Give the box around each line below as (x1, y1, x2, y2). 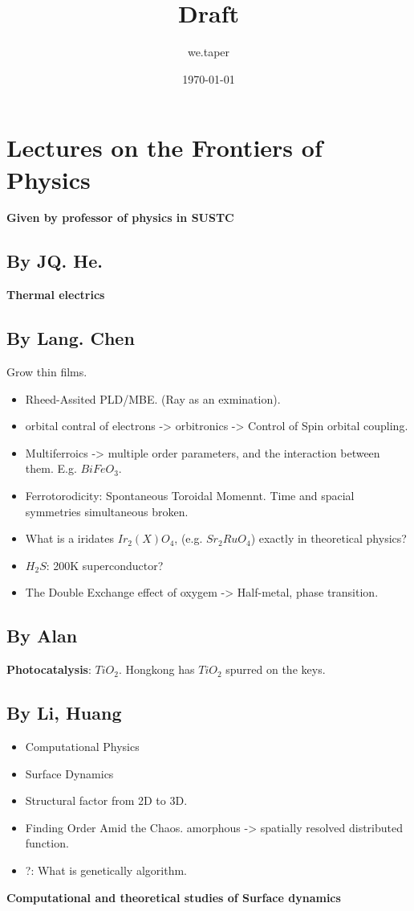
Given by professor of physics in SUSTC (6, 209, 234, 226)
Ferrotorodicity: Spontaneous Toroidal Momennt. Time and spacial (25, 487, 355, 503)
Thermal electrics (6, 286, 105, 303)
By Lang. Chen (6, 326, 135, 351)
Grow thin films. (6, 363, 87, 380)
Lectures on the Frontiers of (6, 131, 323, 164)
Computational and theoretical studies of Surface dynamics (6, 888, 341, 905)
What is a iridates (25, 530, 115, 547)
